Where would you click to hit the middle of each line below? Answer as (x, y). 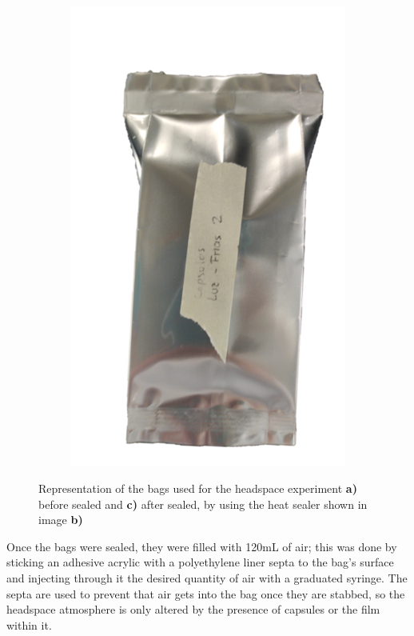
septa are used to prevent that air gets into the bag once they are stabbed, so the (206, 593)
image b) (61, 520)
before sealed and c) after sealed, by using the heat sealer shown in (203, 504)
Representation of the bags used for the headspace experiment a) (198, 488)
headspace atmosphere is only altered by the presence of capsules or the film (193, 609)
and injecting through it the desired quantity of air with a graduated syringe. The (207, 577)
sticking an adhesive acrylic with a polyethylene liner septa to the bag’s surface (200, 562)
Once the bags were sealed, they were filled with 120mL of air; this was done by (202, 546)
